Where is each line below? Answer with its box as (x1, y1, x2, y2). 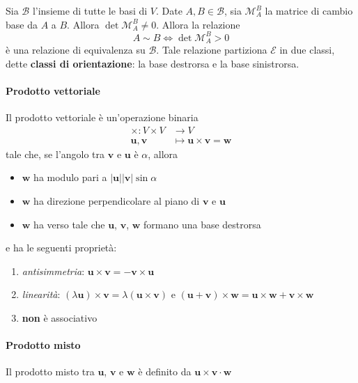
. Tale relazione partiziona (156, 42, 267, 57)
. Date (156, 3, 182, 17)
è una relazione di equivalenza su (6, 42, 146, 57)
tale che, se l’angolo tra (6, 146, 105, 161)
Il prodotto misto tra (6, 364, 95, 379)
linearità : (22, 287, 61, 302)
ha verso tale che (33, 217, 105, 231)
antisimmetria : (22, 263, 85, 278)
